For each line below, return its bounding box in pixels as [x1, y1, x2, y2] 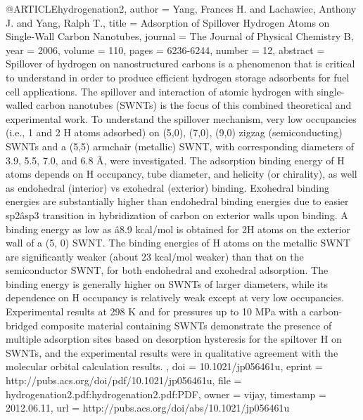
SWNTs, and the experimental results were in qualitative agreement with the [6, 345, 338, 360]
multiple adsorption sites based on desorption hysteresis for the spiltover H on [6, 332, 342, 346]
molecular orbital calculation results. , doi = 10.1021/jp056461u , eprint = [6, 359, 323, 374]
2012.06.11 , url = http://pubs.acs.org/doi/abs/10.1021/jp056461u [6, 400, 290, 415]
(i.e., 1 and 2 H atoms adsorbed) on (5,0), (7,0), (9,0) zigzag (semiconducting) [6, 125, 343, 140]
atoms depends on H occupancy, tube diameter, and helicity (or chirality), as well [6, 166, 357, 181]
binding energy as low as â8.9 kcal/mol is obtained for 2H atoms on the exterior [6, 221, 351, 236]
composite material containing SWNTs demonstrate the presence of [41, 317, 332, 332]
